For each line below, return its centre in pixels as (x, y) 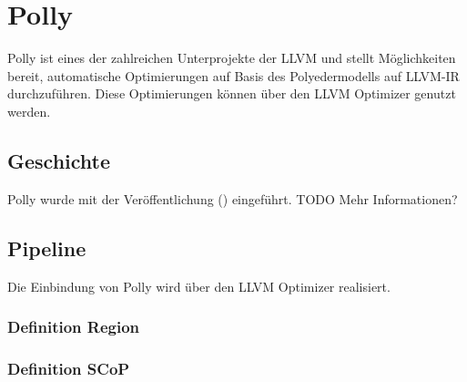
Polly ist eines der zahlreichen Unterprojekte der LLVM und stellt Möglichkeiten (232, 58)
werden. (29, 111)
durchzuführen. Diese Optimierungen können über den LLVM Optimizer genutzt (232, 93)
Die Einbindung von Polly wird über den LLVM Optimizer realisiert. (199, 286)
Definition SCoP (69, 368)
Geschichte (59, 160)
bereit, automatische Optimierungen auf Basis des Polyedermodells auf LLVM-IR (233, 75)
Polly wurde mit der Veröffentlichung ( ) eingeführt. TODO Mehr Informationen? (233, 198)
